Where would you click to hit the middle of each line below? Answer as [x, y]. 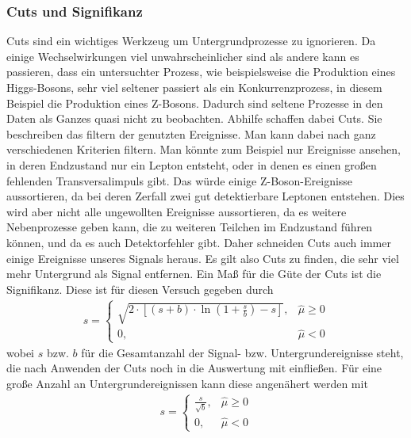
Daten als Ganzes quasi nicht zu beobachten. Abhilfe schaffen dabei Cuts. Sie [194, 118]
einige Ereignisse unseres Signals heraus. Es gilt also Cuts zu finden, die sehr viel [203, 258]
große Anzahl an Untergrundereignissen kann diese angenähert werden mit [187, 383]
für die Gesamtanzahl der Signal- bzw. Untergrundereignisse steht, [242, 352]
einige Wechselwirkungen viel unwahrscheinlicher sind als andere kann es [183, 56]
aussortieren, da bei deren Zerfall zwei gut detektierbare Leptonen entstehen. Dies [205, 196]
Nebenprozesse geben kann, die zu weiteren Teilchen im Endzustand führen [189, 227]
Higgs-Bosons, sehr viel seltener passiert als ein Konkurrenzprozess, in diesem [194, 87]
